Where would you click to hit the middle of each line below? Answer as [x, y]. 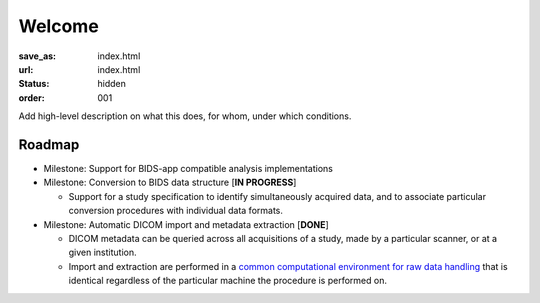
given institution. [102, 252]
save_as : [37, 56]
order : [31, 97]
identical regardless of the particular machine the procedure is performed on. [227, 281]
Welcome [58, 26]
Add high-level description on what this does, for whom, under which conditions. [185, 116]
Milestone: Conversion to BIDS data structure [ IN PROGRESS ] [170, 182]
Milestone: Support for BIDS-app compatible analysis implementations [188, 169]
